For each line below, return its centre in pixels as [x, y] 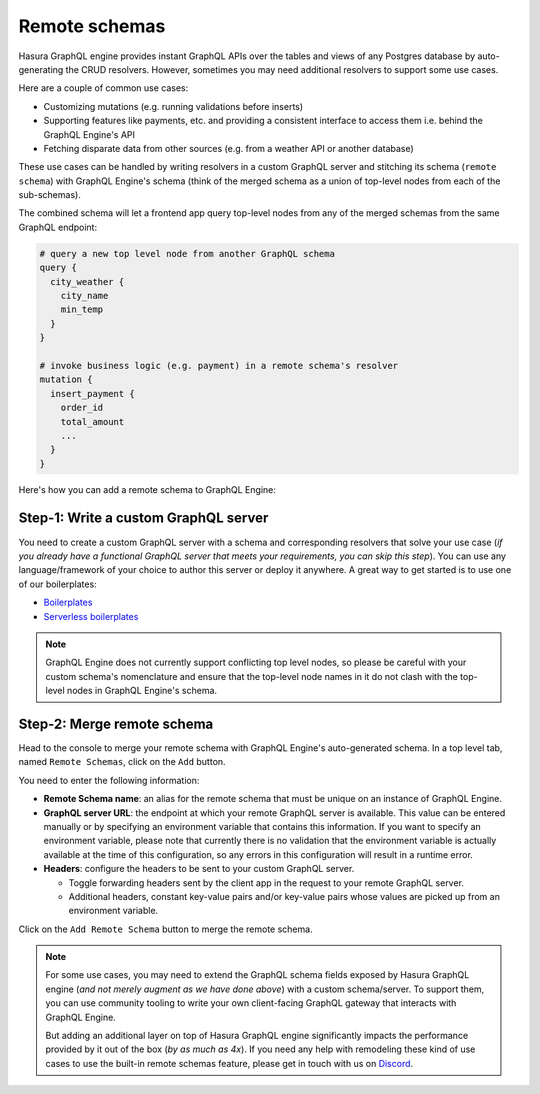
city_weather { [87, 281]
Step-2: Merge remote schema [116, 723]
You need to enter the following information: [109, 780]
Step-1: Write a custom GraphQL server [143, 518]
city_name [84, 295]
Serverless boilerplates [91, 616]
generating [41, 69]
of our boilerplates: [57, 584]
